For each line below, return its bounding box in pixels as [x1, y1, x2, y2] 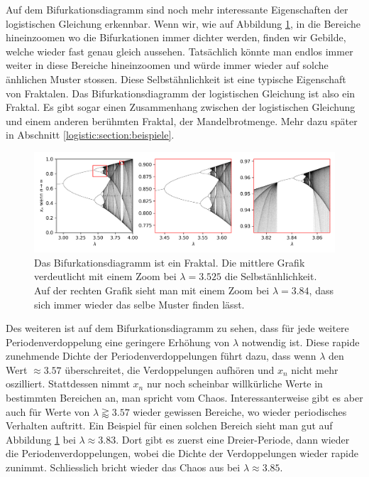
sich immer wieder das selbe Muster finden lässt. [34, 296, 245, 311]
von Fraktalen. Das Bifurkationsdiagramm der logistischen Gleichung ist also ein [6, 85, 356, 100]
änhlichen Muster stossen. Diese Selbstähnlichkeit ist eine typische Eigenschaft [6, 71, 346, 86]
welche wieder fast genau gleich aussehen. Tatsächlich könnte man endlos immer [6, 43, 353, 58]
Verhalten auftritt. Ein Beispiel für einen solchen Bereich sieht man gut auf [6, 418, 333, 433]
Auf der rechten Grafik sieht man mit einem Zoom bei [34, 282, 270, 297]
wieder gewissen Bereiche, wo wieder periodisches [133, 404, 347, 419]
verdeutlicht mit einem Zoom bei [34, 269, 177, 284]
